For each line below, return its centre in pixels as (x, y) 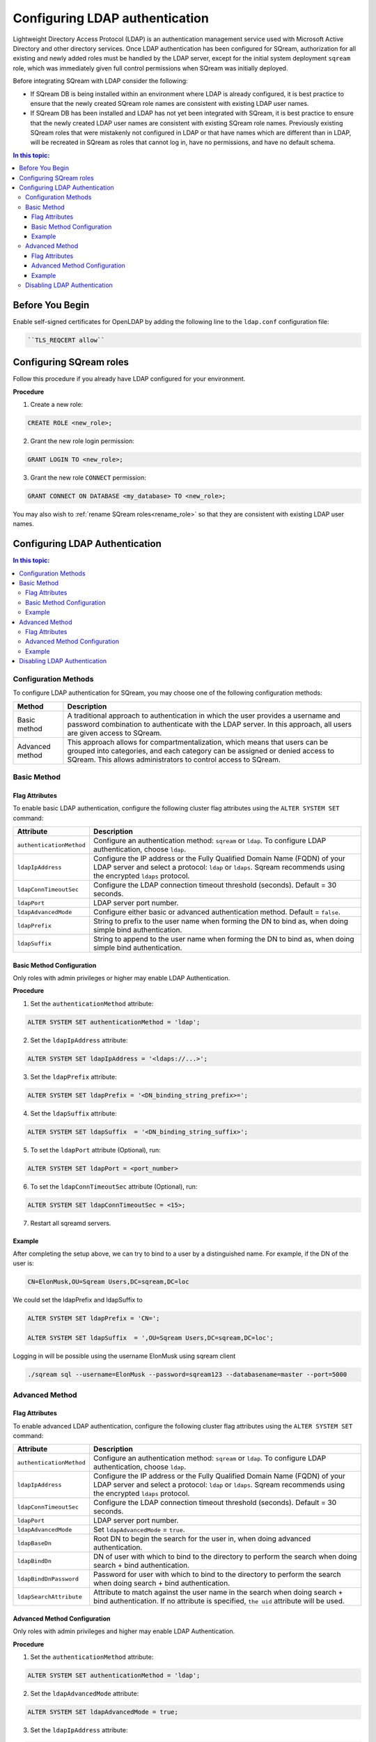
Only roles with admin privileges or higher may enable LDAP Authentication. (122, 978)
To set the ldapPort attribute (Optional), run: (96, 1150)
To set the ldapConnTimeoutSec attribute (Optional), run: (114, 1186)
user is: (23, 1263)
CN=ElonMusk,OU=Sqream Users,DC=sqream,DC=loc (108, 1282)
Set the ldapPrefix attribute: (74, 1077)
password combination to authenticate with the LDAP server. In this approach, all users (210, 724)
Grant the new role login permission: (83, 441)
